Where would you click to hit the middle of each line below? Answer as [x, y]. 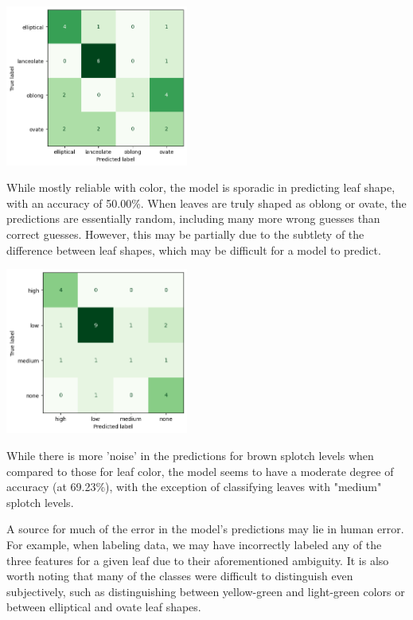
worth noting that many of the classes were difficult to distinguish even [180, 576]
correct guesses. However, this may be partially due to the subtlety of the [185, 234]
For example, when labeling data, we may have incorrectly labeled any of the [194, 544]
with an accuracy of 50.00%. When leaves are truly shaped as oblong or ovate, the [206, 203]
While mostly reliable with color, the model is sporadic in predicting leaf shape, [201, 187]
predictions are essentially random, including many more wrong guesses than [193, 218]
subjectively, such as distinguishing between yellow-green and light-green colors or [206, 591]
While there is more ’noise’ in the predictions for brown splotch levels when [190, 455]
